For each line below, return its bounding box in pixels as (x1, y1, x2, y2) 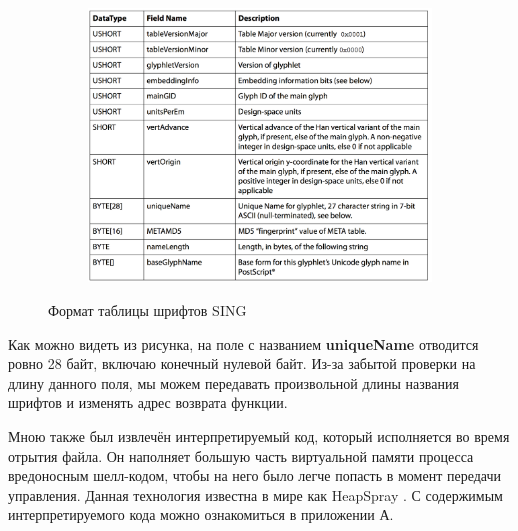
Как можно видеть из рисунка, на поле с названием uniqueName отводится (8, 333, 479, 354)
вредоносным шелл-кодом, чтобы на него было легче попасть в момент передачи (8, 465, 501, 486)
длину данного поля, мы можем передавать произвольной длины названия (8, 372, 459, 393)
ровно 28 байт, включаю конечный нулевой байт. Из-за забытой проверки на (8, 353, 476, 374)
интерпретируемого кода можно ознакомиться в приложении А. (8, 504, 394, 525)
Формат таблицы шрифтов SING (48, 300, 247, 321)
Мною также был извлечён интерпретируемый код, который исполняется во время (8, 426, 510, 447)
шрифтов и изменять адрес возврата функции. (8, 392, 288, 413)
